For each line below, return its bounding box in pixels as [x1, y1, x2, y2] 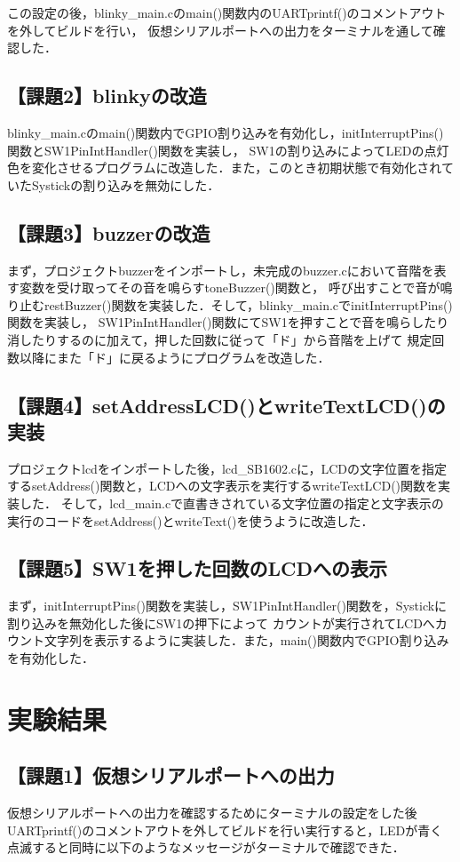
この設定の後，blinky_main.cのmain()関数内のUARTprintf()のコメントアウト [7, 4, 447, 21]
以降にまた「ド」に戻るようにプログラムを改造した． [19, 347, 330, 366]
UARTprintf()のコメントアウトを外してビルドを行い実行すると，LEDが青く [7, 820, 443, 839]
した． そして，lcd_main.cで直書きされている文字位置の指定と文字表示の [19, 493, 444, 512]
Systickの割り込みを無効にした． [31, 175, 220, 194]
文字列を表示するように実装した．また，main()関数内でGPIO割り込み [44, 631, 449, 650]
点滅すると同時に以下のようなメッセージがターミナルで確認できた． [7, 838, 405, 857]
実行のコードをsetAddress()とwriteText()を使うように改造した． [7, 511, 374, 530]
